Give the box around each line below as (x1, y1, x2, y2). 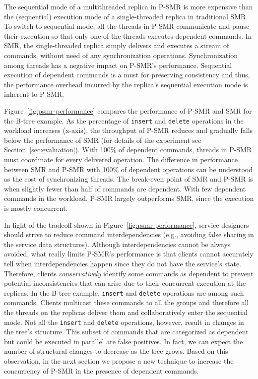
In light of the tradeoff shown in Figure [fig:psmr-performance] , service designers (4, 219, 249, 230)
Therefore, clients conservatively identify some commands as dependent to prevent (4, 268, 254, 278)
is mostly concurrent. (4, 202, 68, 213)
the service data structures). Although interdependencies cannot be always (4, 239, 231, 249)
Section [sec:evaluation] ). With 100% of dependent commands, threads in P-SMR (4, 144, 252, 155)
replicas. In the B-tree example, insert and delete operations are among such (4, 287, 244, 298)
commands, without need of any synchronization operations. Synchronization (4, 50, 238, 60)
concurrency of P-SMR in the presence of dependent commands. (4, 365, 199, 376)
